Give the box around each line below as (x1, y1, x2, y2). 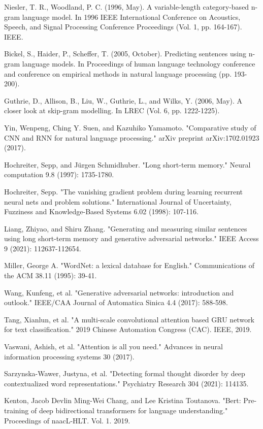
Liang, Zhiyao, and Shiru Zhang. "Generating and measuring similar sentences (4, 223, 247, 234)
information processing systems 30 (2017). (4, 351, 135, 361)
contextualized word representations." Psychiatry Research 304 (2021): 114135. (4, 378, 249, 388)
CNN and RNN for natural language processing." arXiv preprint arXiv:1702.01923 (4, 132, 259, 143)
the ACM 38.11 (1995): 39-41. (4, 270, 97, 281)
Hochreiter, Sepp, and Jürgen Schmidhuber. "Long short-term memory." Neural (4, 159, 251, 170)
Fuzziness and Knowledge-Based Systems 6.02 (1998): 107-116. (4, 206, 199, 217)
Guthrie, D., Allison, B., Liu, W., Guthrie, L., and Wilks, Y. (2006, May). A (4, 95, 243, 106)
